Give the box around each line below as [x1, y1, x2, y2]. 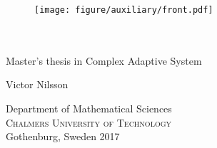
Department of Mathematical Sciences [6, 101, 172, 116]
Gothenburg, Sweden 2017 [6, 129, 120, 144]
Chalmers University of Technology [6, 115, 172, 129]
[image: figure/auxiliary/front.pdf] [34, 5, 213, 15]
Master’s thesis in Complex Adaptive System [6, 53, 202, 68]
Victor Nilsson [6, 77, 69, 92]
